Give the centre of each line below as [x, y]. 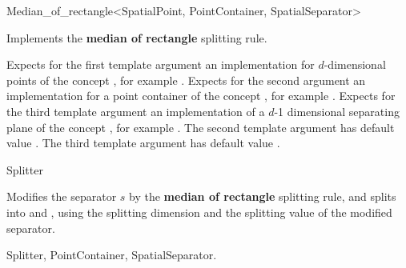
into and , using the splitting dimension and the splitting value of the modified [199, 212]
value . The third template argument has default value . [143, 143]
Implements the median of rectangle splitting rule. [137, 37]
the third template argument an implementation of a [136, 111]
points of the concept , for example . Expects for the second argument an [186, 80]
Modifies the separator [62, 196]
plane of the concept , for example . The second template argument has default [201, 127]
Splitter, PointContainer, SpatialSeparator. [112, 255]
